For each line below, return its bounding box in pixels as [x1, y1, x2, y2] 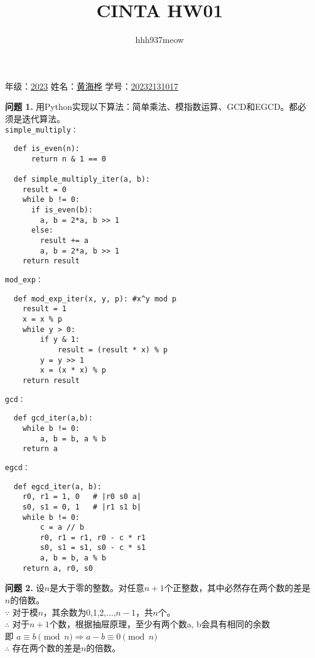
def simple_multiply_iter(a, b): [14, 175, 150, 184]
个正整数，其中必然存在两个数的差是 [164, 581, 311, 594]
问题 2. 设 [5, 581, 45, 594]
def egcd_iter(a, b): [14, 482, 102, 491]
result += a [40, 236, 89, 246]
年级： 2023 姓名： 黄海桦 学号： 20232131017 [5, 79, 179, 92]
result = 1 [22, 304, 67, 314]
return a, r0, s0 [22, 563, 93, 573]
